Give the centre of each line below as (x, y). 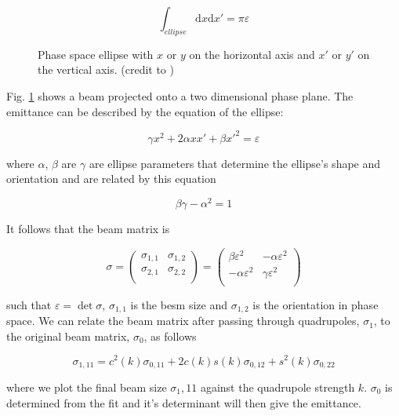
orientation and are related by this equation (111, 179)
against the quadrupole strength (277, 387)
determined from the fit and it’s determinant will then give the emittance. (184, 402)
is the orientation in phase (316, 304)
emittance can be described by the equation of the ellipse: (145, 111)
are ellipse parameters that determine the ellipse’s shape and (235, 163)
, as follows (170, 336)
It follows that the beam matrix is (88, 228)
